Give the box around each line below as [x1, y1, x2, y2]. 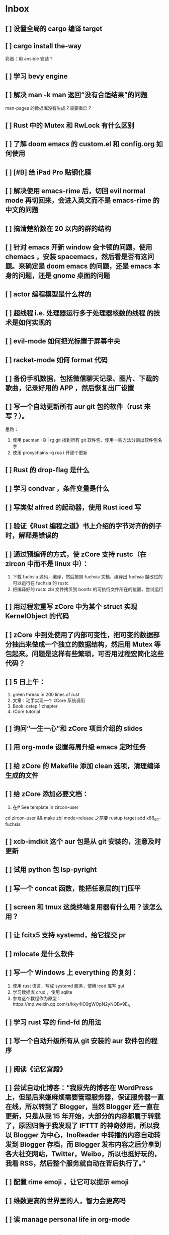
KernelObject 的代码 [5, 612, 69, 620]
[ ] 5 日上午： [5, 678, 46, 686]
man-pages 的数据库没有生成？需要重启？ [5, 105, 92, 111]
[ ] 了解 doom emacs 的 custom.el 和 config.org [5, 140, 155, 149]
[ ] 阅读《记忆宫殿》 [5, 1065, 66, 1073]
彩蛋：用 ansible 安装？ [5, 56, 54, 62]
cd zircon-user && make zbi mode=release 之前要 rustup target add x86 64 [5, 815, 159, 822]
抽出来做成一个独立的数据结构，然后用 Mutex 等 [12, 640, 161, 648]
